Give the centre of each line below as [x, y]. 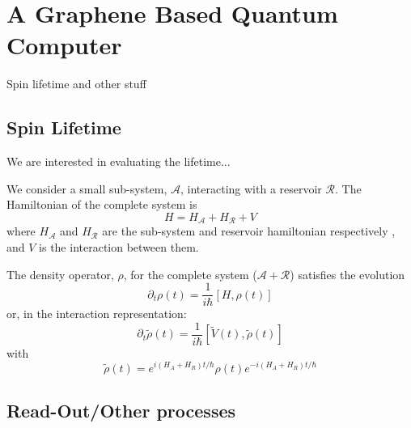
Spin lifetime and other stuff [76, 84]
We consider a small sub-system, [87, 188]
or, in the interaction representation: [97, 314]
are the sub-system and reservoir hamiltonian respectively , [249, 231]
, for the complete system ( [190, 274]
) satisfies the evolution [347, 274]
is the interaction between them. [119, 246]
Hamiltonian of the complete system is [102, 204]
